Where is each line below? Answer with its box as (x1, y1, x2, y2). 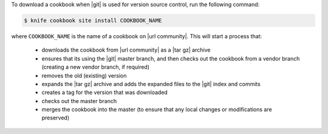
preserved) (41, 114, 70, 121)
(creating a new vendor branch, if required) (41, 64, 150, 71)
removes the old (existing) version (41, 72, 127, 79)
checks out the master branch (41, 97, 117, 104)
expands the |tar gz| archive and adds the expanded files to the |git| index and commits (41, 80, 261, 87)
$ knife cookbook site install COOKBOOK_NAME (24, 17, 162, 24)
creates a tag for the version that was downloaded (41, 89, 168, 96)
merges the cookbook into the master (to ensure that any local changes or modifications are (41, 106, 273, 113)
